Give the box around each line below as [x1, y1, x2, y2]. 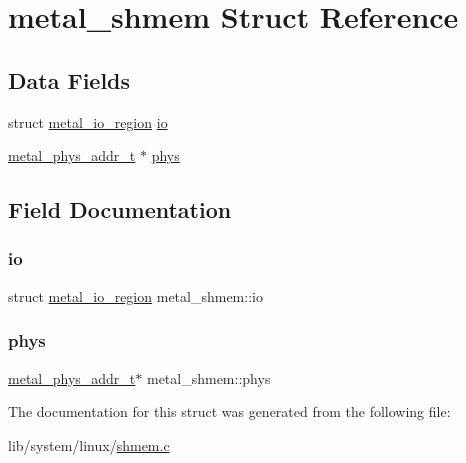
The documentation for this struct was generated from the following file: [8, 401, 451, 422]
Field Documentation [8, 194, 232, 225]
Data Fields [8, 64, 131, 95]
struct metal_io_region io [8, 111, 168, 132]
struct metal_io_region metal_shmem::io [8, 285, 263, 306]
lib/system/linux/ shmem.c [8, 434, 170, 455]
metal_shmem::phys [146, 367, 271, 388]
